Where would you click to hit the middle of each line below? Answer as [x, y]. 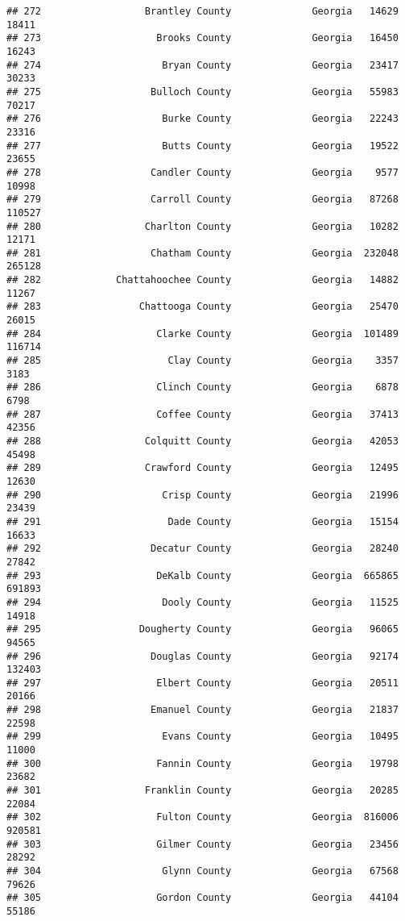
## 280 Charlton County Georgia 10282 [202, 226]
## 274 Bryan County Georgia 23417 [202, 65]
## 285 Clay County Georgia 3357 [202, 361]
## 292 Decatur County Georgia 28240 [202, 549]
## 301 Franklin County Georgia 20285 [202, 791]
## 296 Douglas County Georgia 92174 [202, 656]
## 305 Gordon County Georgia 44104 [202, 898]
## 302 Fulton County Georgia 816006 [202, 817]
